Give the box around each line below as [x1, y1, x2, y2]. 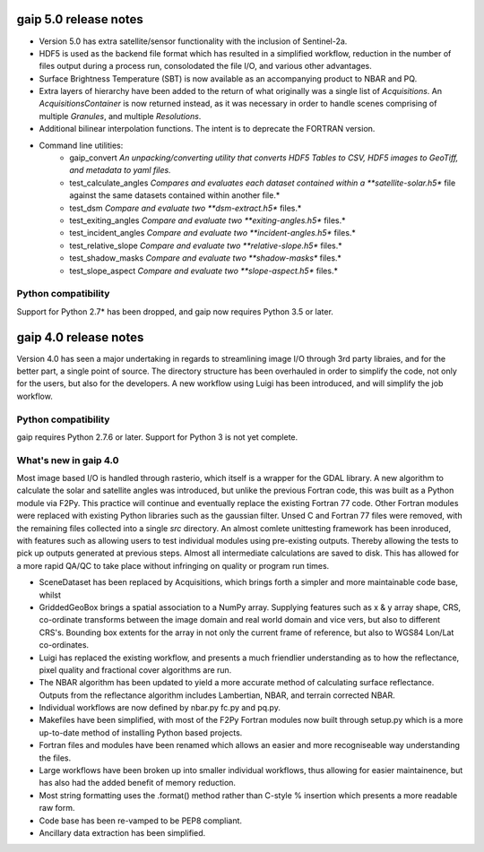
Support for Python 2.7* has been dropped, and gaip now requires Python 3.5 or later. [16, 306, 333, 317]
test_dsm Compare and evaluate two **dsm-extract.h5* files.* [69, 202, 302, 213]
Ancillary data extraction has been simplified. [39, 827, 206, 838]
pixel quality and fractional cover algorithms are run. [39, 664, 232, 676]
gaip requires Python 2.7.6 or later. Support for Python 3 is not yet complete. [16, 431, 298, 443]
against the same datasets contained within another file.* [69, 190, 281, 201]
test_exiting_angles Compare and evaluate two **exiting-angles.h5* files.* [69, 215, 346, 226]
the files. [39, 753, 72, 763]
